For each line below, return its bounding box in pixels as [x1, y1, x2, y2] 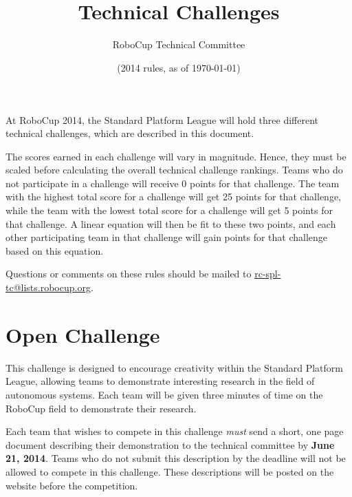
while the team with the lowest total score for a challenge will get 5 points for [5, 203, 333, 218]
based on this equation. [5, 243, 104, 257]
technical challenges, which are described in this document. [5, 126, 254, 140]
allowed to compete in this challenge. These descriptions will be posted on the [5, 464, 334, 478]
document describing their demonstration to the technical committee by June [5, 437, 335, 452]
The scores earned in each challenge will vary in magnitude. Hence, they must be [5, 149, 346, 163]
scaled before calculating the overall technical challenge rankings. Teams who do [5, 162, 343, 177]
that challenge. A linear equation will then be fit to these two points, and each [5, 216, 336, 231]
